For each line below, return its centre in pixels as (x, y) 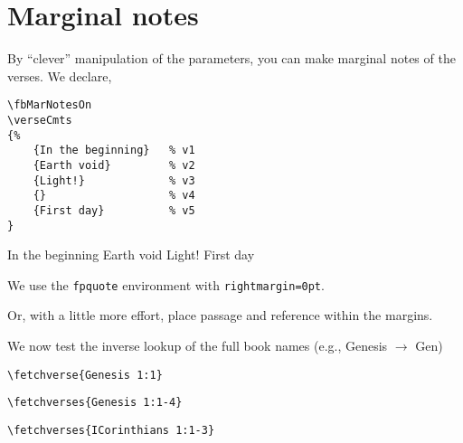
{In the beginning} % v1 (114, 151)
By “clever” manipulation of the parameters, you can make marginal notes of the (231, 58)
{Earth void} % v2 (114, 165)
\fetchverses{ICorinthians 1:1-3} (111, 430)
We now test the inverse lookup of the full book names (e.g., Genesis (198, 346)
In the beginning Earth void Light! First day (131, 254)
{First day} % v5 (114, 210)
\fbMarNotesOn (50, 105)
